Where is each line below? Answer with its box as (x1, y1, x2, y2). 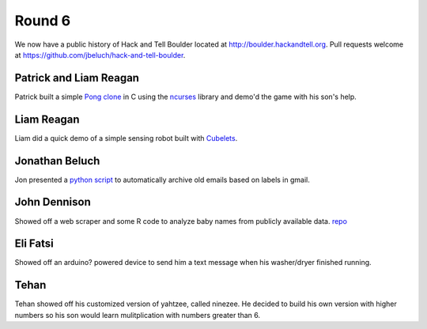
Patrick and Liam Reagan (14, 71, 140, 85)
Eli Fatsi (14, 237, 55, 251)
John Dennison (14, 195, 91, 209)
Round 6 (14, 12, 71, 29)
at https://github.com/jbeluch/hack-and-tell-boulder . (14, 50, 186, 59)
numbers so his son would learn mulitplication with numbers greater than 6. (14, 310, 261, 320)
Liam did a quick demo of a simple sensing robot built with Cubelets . (14, 133, 238, 142)
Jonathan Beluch (14, 154, 100, 168)
